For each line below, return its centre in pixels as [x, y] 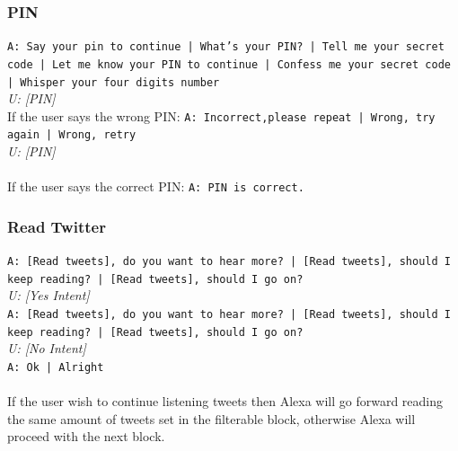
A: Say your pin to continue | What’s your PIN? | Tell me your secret [226, 47]
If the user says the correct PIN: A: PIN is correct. [156, 186]
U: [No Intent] [47, 348]
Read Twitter [57, 226]
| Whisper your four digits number [114, 82]
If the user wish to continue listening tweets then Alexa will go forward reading [225, 401]
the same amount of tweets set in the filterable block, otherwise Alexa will [211, 418]
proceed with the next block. [86, 436]
